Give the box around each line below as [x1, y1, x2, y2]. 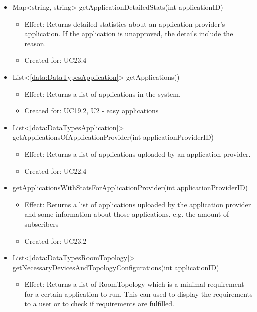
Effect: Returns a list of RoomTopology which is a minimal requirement [24, 279, 244, 289]
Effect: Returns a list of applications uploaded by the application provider [24, 199, 251, 209]
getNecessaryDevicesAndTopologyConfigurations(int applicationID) [12, 262, 219, 272]
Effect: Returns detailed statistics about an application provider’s [24, 18, 225, 29]
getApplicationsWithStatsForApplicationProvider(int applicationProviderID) [12, 182, 248, 193]
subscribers [24, 218, 59, 229]
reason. [24, 38, 46, 48]
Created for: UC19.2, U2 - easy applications [24, 105, 159, 116]
